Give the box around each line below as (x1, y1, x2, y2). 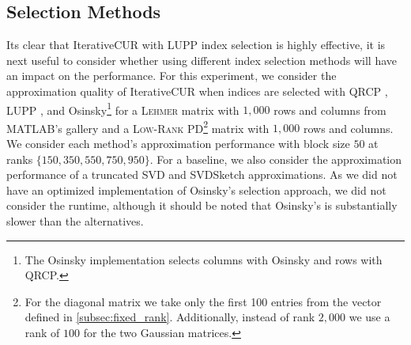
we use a (349, 309, 390, 325)
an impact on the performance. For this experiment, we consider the (6, 67, 337, 84)
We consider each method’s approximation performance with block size (6, 135, 350, 152)
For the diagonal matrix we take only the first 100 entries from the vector (25, 293, 382, 309)
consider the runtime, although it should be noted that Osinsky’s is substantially (6, 197, 398, 214)
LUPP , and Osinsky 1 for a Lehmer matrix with (6, 99, 239, 118)
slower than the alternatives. (6, 213, 144, 229)
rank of (25, 324, 60, 341)
